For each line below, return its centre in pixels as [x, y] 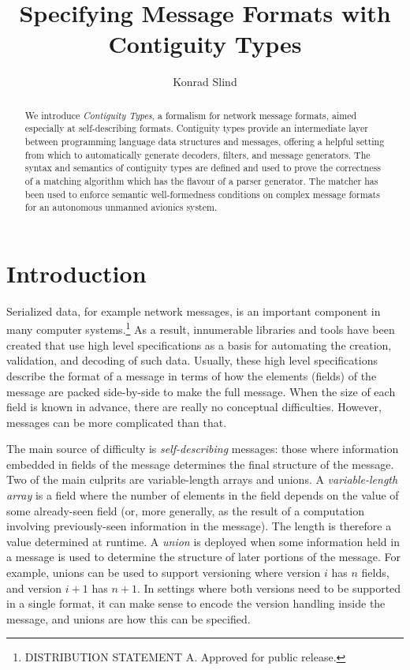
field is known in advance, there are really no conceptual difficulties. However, [194, 407]
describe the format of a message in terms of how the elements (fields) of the [192, 375]
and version [34, 588]
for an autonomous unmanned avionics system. [121, 207]
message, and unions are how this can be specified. [129, 618]
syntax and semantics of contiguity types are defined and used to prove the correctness [203, 168]
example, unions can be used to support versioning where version [164, 573]
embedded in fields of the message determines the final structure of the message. [200, 464]
